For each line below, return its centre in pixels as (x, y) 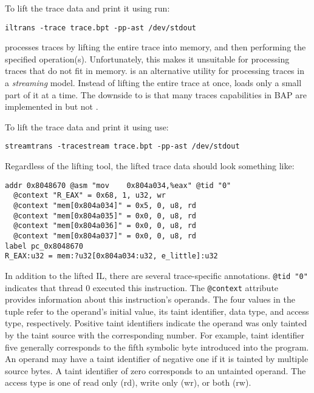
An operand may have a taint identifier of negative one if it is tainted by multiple (157, 359)
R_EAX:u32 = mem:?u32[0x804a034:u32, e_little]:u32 (111, 256)
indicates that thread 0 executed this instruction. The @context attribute (142, 287)
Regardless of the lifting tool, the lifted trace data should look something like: (150, 166)
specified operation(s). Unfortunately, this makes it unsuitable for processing (147, 59)
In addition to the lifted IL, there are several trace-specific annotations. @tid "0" (156, 275)
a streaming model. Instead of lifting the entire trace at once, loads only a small (153, 83)
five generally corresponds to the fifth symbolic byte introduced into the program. (157, 347)
